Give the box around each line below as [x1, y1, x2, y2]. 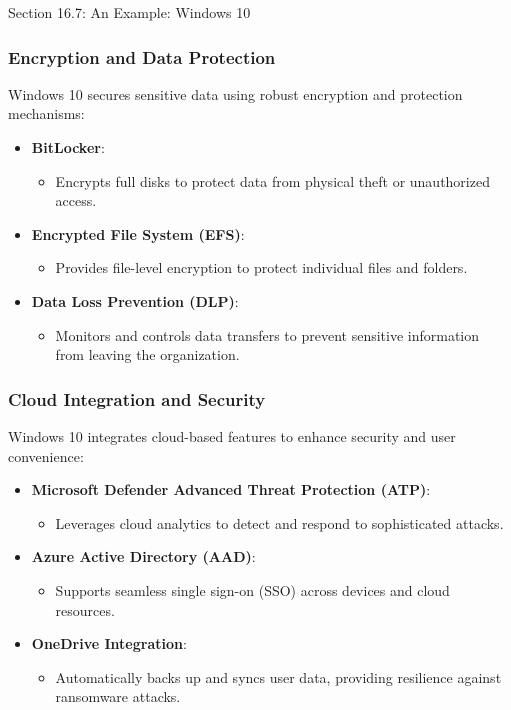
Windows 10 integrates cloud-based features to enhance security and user [8, 425, 456, 446]
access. [55, 190, 97, 211]
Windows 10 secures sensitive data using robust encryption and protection [8, 83, 463, 104]
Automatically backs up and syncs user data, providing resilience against [55, 666, 502, 687]
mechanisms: [8, 103, 85, 124]
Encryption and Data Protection [8, 44, 276, 69]
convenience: [8, 445, 84, 466]
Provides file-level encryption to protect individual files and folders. [55, 257, 468, 278]
